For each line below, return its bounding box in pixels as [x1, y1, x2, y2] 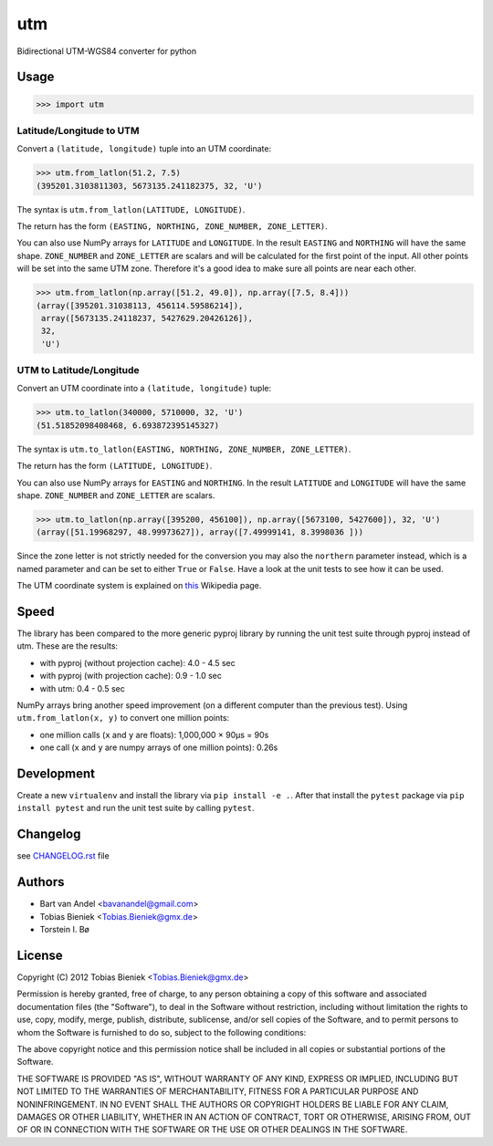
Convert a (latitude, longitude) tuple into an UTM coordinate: [16, 143, 272, 154]
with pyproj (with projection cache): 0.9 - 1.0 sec [39, 671, 223, 682]
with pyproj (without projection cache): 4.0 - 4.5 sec [39, 657, 236, 668]
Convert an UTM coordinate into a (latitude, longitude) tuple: [16, 383, 272, 394]
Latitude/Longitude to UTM [16, 124, 140, 137]
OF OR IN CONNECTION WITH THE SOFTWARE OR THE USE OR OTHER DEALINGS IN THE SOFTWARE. [16, 1124, 408, 1135]
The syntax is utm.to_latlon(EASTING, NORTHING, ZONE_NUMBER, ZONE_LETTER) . [16, 443, 351, 454]
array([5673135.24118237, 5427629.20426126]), [41, 313, 253, 323]
